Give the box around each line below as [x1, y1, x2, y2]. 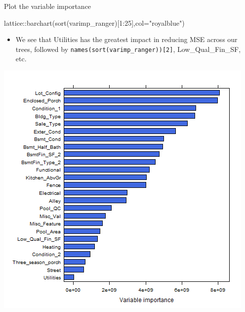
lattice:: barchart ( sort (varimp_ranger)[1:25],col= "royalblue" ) [4, 17, 185, 28]
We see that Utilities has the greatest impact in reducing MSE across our [15, 34, 238, 45]
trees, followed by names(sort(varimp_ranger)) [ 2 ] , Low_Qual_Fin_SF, [15, 44, 241, 54]
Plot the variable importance [4, 1, 91, 11]
